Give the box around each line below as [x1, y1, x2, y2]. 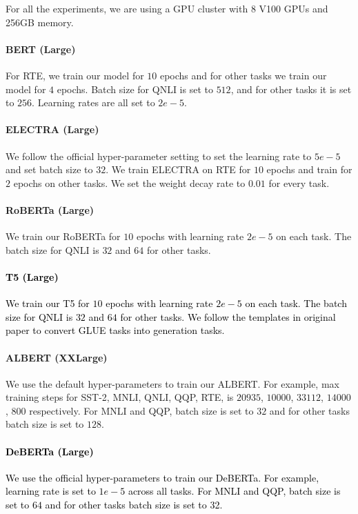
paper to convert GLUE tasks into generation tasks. [6, 323, 225, 337]
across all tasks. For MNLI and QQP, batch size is [128, 484, 341, 498]
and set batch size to [6, 162, 93, 177]
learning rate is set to [6, 484, 96, 498]
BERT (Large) [6, 41, 76, 56]
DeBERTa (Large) [6, 444, 94, 458]
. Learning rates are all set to [32, 95, 155, 110]
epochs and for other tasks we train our [159, 68, 327, 82]
